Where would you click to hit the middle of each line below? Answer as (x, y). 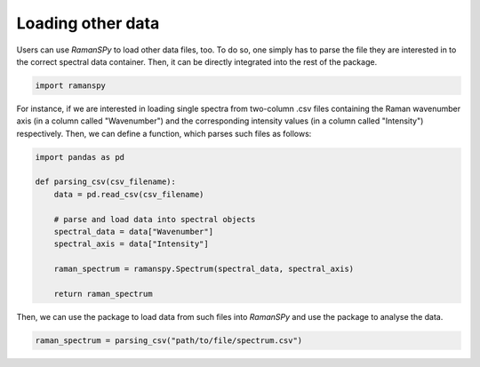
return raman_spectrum (103, 294)
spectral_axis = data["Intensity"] (131, 244)
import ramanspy (71, 85)
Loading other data (88, 23)
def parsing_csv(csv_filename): (106, 182)
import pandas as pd (80, 157)
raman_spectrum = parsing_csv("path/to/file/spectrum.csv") (169, 340)
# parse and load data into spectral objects (155, 219)
